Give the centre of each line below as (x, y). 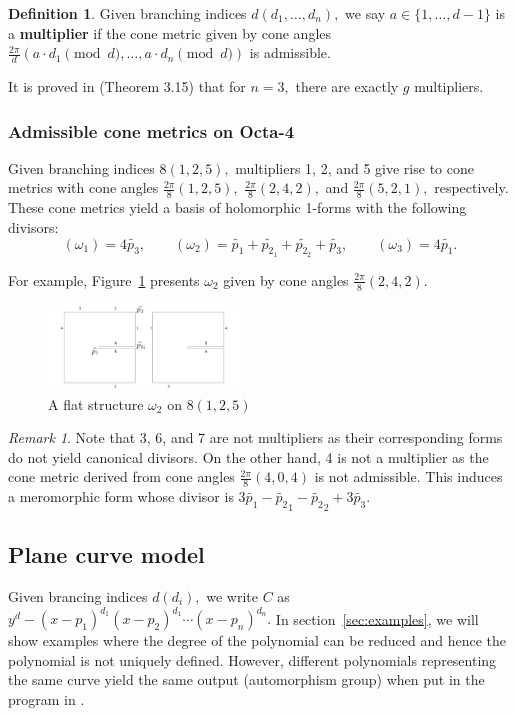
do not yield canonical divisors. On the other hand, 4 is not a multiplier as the (248, 456)
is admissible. (290, 52)
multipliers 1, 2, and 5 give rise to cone (354, 167)
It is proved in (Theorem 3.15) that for (127, 86)
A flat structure (96, 403)
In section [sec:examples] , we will (377, 618)
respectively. (471, 187)
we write (232, 596)
